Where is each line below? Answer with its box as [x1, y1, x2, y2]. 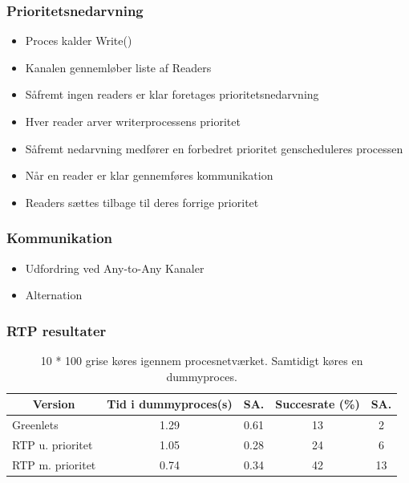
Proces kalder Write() [25, 32, 132, 49]
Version [32, 396, 75, 412]
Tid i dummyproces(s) [107, 396, 233, 412]
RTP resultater [6, 320, 107, 340]
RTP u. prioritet [12, 436, 93, 453]
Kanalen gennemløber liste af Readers [25, 59, 212, 75]
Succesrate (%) [275, 396, 360, 412]
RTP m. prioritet [12, 456, 96, 473]
